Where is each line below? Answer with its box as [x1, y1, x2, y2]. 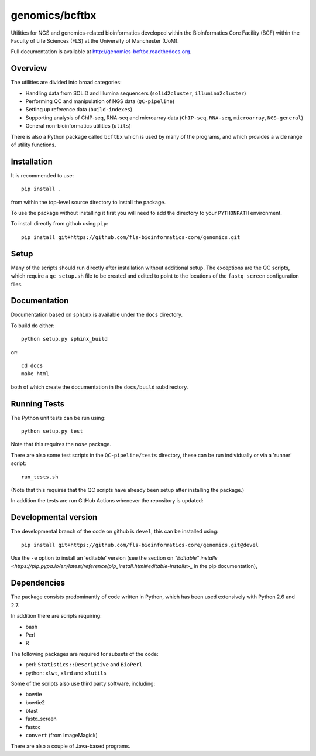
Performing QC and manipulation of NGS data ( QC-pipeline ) [25, 98, 175, 105]
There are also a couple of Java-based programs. [11, 743, 131, 750]
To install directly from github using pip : [11, 220, 108, 227]
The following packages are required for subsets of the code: [11, 650, 159, 657]
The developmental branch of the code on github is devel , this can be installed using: [11, 528, 219, 535]
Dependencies [11, 578, 66, 588]
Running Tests [11, 399, 64, 409]
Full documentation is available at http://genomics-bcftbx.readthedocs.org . [11, 48, 192, 55]
